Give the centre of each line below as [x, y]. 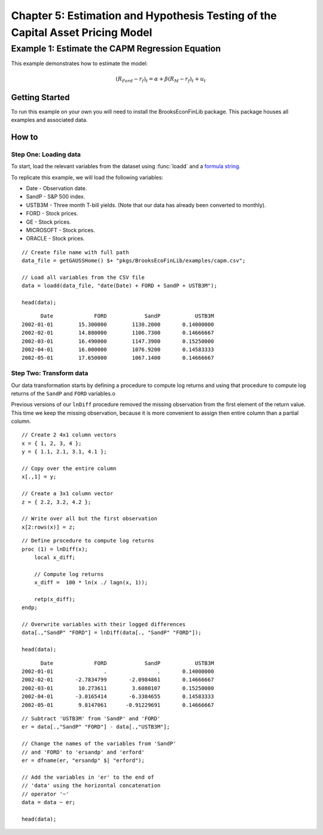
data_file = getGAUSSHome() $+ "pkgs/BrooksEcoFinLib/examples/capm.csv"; [134, 261]
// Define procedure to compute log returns [88, 541]
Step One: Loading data [46, 154]
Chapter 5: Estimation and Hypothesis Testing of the [144, 16]
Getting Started [40, 97]
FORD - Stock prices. [52, 214]
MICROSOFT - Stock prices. [61, 230]
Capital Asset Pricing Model [82, 32]
